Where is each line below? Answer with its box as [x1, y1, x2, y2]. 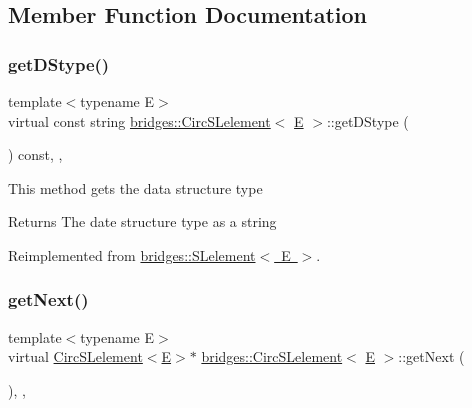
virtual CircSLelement [8, 346, 143, 367]
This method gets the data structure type [8, 177, 263, 198]
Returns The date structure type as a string [8, 211, 277, 232]
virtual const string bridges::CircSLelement [8, 110, 271, 131]
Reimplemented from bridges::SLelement [8, 244, 256, 265]
